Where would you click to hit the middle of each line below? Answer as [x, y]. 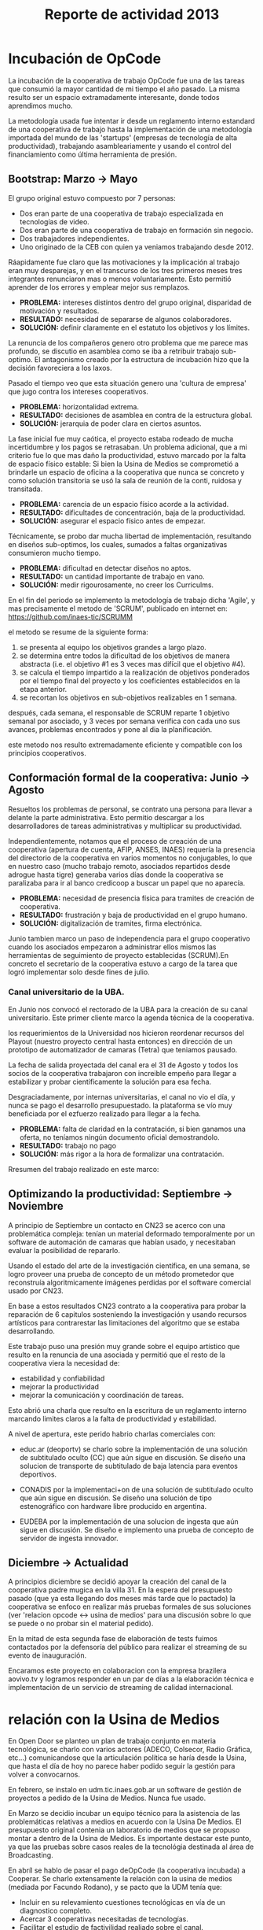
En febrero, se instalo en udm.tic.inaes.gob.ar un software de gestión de [125, 1790]
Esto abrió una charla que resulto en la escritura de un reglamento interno [128, 1410]
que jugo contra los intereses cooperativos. [79, 391]
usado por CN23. [36, 1290]
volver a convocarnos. [44, 1775]
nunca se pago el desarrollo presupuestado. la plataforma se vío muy [121, 1105]
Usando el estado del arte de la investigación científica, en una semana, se [129, 1266]
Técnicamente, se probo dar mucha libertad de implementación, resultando [130, 536]
